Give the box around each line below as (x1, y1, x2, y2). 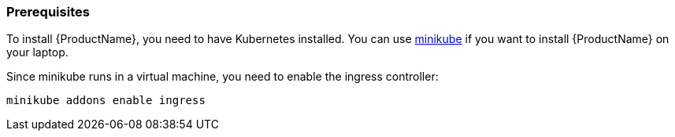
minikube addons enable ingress (6, 94, 206, 107)
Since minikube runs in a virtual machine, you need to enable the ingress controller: (6, 70, 439, 84)
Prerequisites (6, 4, 90, 20)
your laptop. (6, 45, 69, 59)
